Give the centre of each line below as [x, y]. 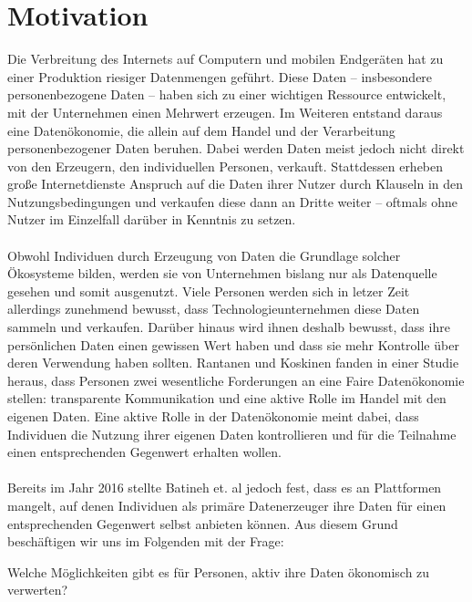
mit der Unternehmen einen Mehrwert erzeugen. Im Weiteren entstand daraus [225, 112]
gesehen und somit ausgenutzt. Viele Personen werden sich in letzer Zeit [209, 291]
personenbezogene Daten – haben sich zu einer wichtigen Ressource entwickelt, [227, 94]
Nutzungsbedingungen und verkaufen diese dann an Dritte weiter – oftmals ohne [233, 201]
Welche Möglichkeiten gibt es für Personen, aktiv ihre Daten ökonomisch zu [219, 571]
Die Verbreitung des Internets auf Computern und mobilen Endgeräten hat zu [226, 59]
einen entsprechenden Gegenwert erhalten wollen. [144, 452]
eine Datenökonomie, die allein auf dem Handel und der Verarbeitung [201, 130]
